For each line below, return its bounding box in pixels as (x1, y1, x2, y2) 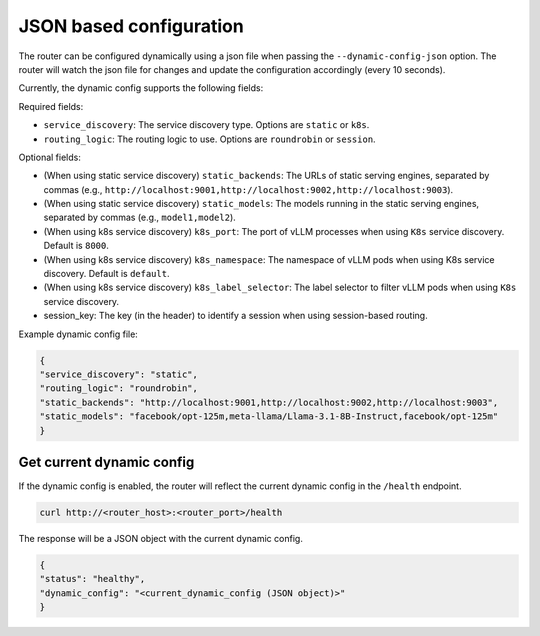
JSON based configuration (18, 15, 244, 37)
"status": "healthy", (39, 573, 146, 585)
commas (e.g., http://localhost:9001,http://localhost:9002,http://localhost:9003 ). (43, 183, 454, 195)
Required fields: (18, 100, 84, 112)
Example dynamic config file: (18, 328, 139, 340)
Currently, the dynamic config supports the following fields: (18, 82, 264, 94)
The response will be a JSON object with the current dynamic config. (18, 532, 304, 544)
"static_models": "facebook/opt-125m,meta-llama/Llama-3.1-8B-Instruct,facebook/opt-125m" (39, 411, 499, 422)
